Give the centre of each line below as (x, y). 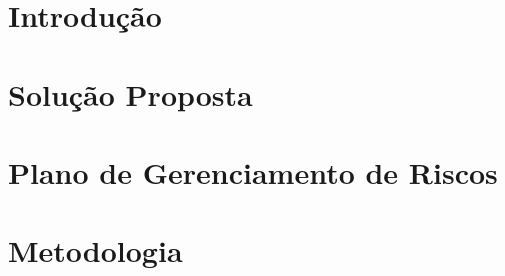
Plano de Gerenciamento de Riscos (253, 171)
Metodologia (95, 250)
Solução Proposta (130, 93)
